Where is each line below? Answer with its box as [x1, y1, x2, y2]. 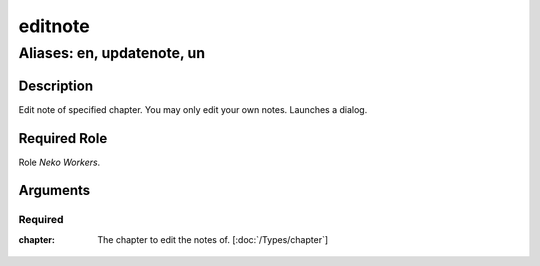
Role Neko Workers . [18, 156, 101, 168]
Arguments [18, 182, 91, 199]
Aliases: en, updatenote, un [18, 44, 205, 62]
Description [18, 77, 94, 94]
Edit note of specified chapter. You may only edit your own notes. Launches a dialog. [18, 103, 368, 115]
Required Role [18, 130, 108, 147]
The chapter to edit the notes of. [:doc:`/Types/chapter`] [97, 233, 329, 245]
